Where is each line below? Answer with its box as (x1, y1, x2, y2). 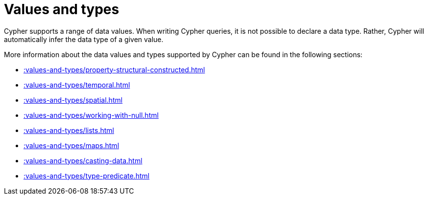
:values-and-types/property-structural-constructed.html (24, 65, 205, 74)
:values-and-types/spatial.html (24, 95, 123, 104)
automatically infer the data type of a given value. (4, 35, 164, 44)
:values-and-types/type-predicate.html (24, 171, 150, 180)
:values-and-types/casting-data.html (24, 156, 143, 165)
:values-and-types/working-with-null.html (24, 111, 159, 119)
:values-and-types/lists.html (24, 126, 114, 134)
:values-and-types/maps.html (24, 141, 119, 150)
